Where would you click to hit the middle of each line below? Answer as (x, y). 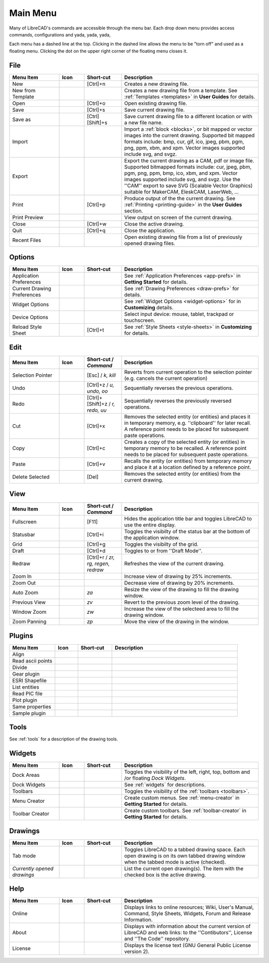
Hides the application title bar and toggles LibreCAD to (188, 519)
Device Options (30, 317)
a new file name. (143, 122)
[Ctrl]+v (96, 464)
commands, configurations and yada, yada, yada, (60, 34)
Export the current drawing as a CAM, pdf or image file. (189, 161)
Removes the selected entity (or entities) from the (182, 474)
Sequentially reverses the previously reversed (178, 401)
